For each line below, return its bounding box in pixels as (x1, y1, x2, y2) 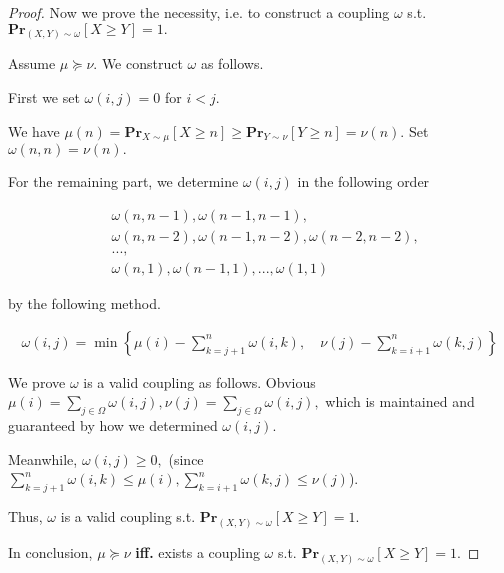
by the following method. (8, 293, 161, 314)
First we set (8, 87, 80, 108)
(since (168, 448, 204, 469)
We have (8, 120, 60, 141)
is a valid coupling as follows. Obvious (83, 371, 316, 392)
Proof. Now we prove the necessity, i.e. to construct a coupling (8, 2, 390, 22)
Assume (8, 53, 56, 74)
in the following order (297, 171, 430, 192)
